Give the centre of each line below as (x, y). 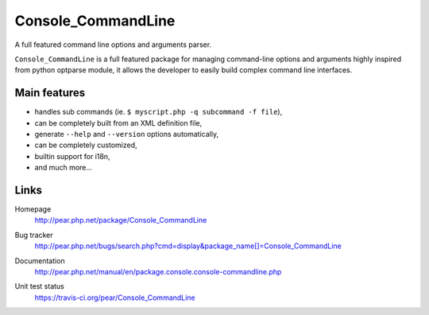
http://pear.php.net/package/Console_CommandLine (121, 220)
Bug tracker (34, 235)
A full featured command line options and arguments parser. (113, 45)
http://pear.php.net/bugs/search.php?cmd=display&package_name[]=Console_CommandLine (188, 246)
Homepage (33, 209)
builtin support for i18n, (72, 156)
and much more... (64, 168)
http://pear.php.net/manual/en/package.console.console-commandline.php (158, 272)
